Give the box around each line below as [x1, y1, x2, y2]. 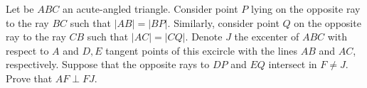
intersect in [268, 57, 317, 72]
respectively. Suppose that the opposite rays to [6, 57, 210, 72]
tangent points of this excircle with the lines [105, 43, 298, 57]
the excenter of [234, 29, 299, 44]
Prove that [6, 70, 53, 85]
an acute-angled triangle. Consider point [62, 1, 238, 16]
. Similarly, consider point [167, 15, 280, 30]
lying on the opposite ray [251, 1, 361, 16]
